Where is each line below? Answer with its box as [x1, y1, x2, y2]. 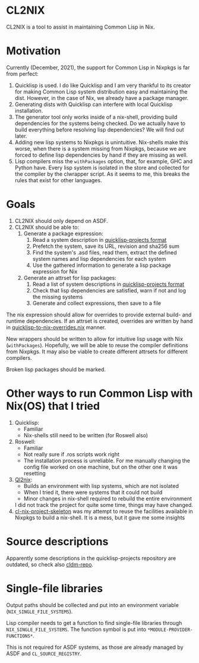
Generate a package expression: [23, 230, 104, 237]
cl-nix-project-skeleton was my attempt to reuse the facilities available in [14, 508, 193, 515]
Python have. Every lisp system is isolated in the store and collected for [14, 164, 190, 171]
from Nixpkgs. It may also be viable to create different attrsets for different [6, 348, 188, 355]
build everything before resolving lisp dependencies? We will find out [14, 126, 184, 133]
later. [14, 132, 28, 139]
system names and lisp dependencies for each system [32, 255, 166, 262]
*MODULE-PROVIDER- [147, 627, 193, 633]
